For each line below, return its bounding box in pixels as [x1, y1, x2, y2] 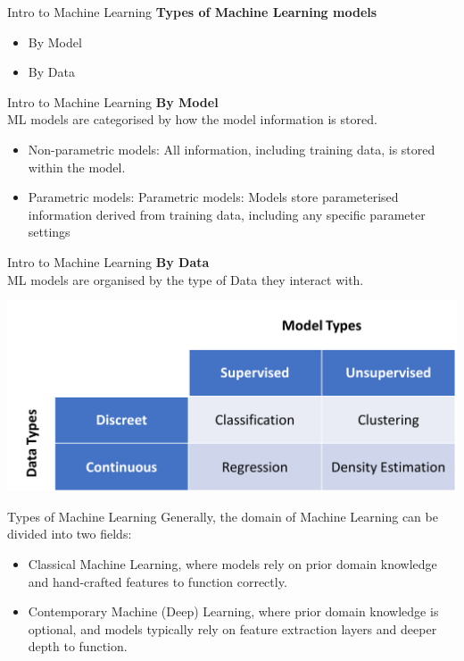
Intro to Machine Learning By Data [7, 252, 210, 271]
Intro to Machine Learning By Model [7, 92, 219, 111]
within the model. [28, 157, 126, 176]
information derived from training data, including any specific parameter [28, 205, 426, 223]
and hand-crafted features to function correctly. [28, 572, 287, 590]
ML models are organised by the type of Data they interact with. [7, 270, 364, 289]
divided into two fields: [7, 524, 132, 543]
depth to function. [28, 637, 128, 656]
